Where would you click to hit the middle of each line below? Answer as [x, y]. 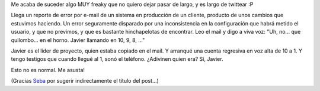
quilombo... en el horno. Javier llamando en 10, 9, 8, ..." [78, 40]
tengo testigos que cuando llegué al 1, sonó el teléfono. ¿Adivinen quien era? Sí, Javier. [117, 59]
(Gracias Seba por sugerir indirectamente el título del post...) [85, 81]
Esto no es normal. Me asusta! [48, 70]
